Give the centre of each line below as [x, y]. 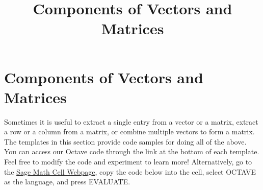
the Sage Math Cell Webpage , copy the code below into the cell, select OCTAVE [130, 171]
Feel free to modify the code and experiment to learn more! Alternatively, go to [128, 162]
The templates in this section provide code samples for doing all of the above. [125, 141]
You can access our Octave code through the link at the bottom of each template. [132, 151]
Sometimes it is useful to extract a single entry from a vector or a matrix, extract [131, 121]
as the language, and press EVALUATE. [67, 182]
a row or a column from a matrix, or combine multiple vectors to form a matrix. [129, 132]
